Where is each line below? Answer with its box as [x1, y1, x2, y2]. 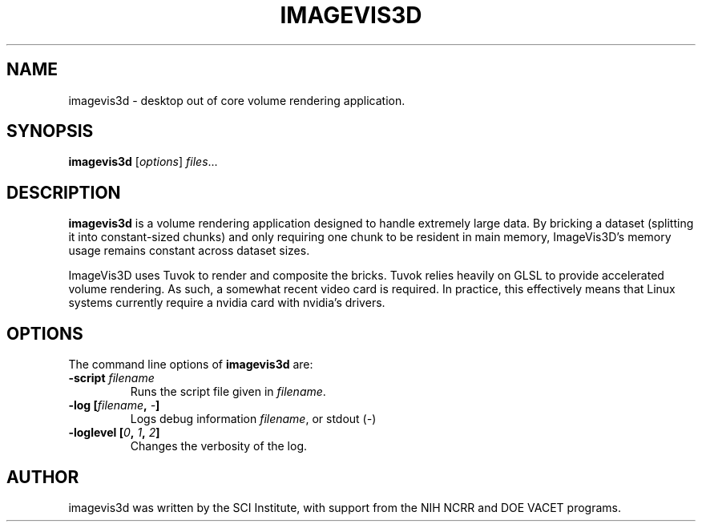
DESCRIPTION [6, 182, 121, 203]
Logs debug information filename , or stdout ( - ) [130, 412, 377, 426]
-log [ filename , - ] [68, 398, 160, 413]
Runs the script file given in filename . [130, 385, 326, 399]
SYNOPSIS [6, 121, 94, 142]
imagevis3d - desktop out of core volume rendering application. [68, 93, 405, 107]
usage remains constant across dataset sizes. [68, 244, 310, 258]
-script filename [68, 371, 155, 385]
